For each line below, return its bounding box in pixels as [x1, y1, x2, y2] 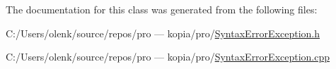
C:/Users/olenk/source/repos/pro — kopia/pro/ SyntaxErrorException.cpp [6, 49, 330, 64]
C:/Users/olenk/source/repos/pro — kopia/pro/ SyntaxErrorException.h [6, 25, 320, 40]
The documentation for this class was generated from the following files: [6, 2, 318, 16]
